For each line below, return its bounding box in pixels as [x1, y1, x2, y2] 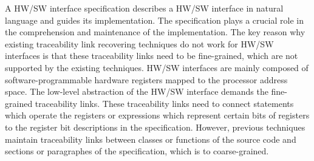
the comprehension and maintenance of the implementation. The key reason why [5, 26, 305, 38]
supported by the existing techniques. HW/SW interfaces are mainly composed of [5, 61, 309, 74]
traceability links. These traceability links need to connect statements [35, 97, 294, 109]
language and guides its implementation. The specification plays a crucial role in [5, 13, 304, 26]
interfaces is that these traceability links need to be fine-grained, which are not [5, 49, 298, 62]
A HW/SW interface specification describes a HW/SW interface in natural [5, 2, 284, 14]
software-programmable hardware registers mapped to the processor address [5, 73, 288, 86]
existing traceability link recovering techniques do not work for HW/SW [5, 37, 274, 50]
